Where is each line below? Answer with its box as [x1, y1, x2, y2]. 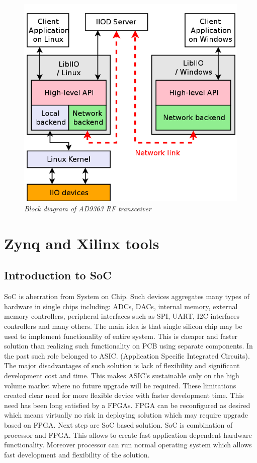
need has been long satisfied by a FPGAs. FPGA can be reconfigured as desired [4, 399, 250, 410]
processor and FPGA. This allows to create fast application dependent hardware [4, 429, 252, 440]
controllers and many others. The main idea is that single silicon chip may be [4, 321, 242, 331]
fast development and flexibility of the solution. [4, 449, 150, 459]
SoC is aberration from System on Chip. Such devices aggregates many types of [4, 291, 249, 302]
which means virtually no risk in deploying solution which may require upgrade [4, 410, 248, 420]
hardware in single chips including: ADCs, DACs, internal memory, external [4, 301, 238, 311]
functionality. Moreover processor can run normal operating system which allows [4, 439, 252, 450]
